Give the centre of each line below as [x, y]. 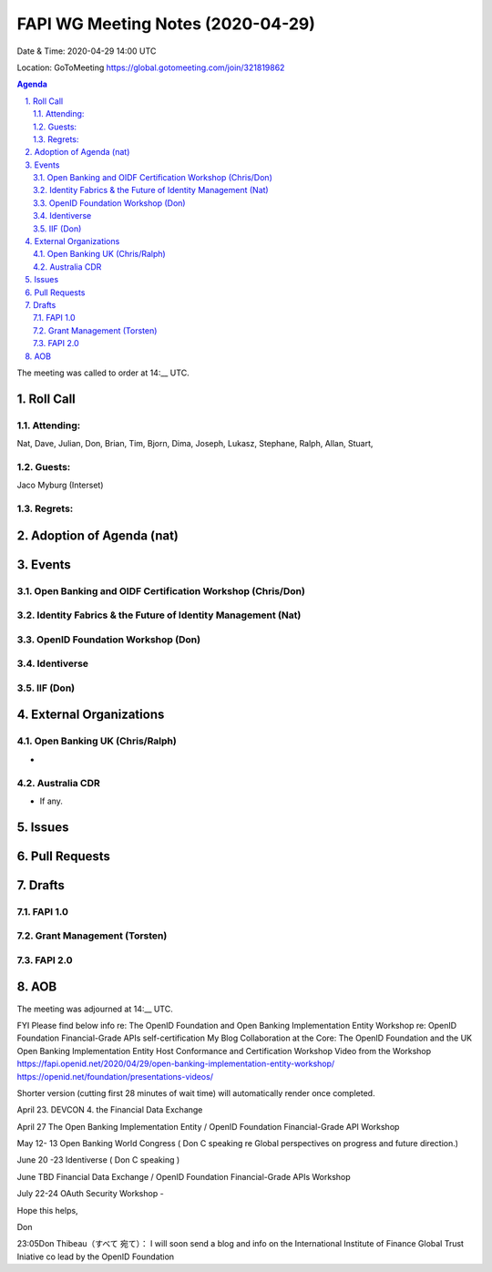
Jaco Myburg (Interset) [60, 485]
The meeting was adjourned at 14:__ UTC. [95, 1009]
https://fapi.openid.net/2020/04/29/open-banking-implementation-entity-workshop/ [176, 1064]
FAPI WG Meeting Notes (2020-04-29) [166, 24]
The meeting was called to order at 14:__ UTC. [103, 373]
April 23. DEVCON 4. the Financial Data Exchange [110, 1110]
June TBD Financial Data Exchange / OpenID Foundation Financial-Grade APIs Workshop [184, 1176]
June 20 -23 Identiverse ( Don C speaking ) [98, 1160]
